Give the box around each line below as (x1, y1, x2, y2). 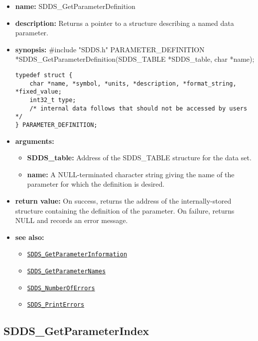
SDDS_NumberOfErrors (27, 284, 95, 292)
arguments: (15, 135, 54, 146)
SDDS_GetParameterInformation (27, 251, 128, 258)
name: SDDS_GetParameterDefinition (15, 1, 135, 11)
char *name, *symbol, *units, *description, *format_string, (29, 80, 237, 87)
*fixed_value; (15, 88, 62, 96)
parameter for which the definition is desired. (27, 179, 165, 189)
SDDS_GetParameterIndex (3, 323, 149, 339)
